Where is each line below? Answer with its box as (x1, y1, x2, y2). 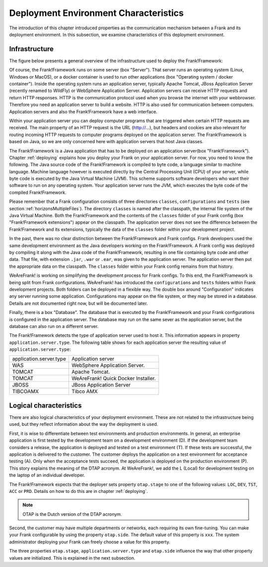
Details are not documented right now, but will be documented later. (9, 300, 148, 306)
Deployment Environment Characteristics (9, 7, 184, 18)
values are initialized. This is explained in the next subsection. (9, 555, 135, 561)
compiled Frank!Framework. (9, 189, 67, 195)
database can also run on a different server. (9, 323, 99, 329)
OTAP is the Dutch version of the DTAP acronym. (22, 511, 122, 517)
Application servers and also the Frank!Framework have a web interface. (9, 108, 158, 114)
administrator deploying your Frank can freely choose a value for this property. (9, 539, 171, 545)
